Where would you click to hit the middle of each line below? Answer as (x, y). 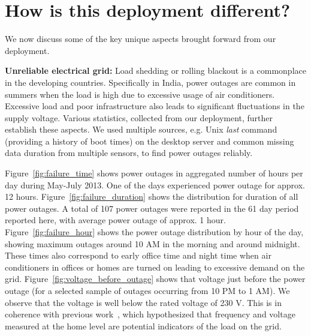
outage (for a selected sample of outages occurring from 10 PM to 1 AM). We (147, 290)
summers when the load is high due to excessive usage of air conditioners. (140, 94)
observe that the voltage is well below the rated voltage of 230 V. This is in (143, 302)
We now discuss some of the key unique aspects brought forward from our (141, 39)
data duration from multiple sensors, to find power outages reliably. (129, 153)
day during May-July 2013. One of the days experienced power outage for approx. (155, 184)
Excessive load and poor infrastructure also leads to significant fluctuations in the (155, 106)
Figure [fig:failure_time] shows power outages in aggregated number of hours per (154, 173)
